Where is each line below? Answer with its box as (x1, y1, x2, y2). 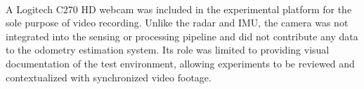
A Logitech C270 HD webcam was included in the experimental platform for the (6, 1, 352, 16)
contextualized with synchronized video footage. (6, 70, 212, 84)
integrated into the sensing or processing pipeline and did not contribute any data (6, 29, 358, 43)
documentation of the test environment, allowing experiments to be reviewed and (6, 56, 355, 70)
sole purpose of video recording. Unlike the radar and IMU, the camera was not (6, 15, 349, 30)
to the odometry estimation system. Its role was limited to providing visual (6, 42, 330, 57)
